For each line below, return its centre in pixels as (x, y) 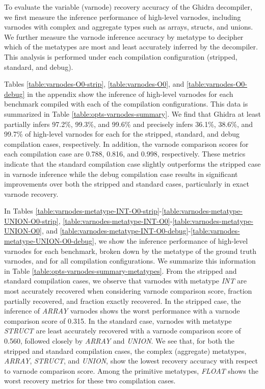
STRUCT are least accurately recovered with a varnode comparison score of (123, 331)
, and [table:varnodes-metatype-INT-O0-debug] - (116, 231)
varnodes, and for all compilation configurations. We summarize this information (130, 261)
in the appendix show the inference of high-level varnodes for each (130, 94)
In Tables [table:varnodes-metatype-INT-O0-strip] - (83, 211)
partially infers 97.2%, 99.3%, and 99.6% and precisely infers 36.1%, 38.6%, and (129, 124)
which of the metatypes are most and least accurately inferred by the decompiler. (131, 47)
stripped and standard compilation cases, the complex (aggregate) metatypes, (125, 351)
